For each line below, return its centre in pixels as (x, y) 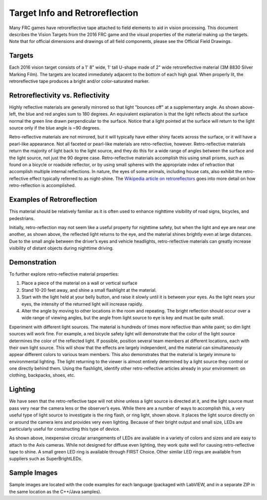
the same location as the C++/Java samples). (55, 492)
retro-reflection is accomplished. (43, 185)
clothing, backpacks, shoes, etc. (42, 375)
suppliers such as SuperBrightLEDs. (46, 459)
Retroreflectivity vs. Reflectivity (59, 95)
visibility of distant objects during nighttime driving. (61, 248)
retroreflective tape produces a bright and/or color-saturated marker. (79, 81)
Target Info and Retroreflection (74, 13)
